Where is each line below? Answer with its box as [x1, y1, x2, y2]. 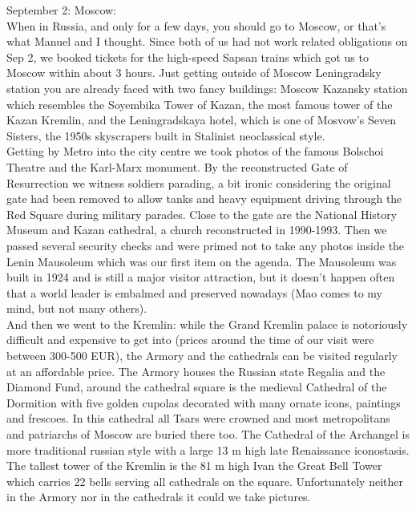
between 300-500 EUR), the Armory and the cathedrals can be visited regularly [6, 347, 398, 364]
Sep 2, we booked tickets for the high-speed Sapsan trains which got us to [6, 48, 369, 65]
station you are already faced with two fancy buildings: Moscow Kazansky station [6, 79, 408, 96]
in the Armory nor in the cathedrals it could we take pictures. [6, 488, 311, 505]
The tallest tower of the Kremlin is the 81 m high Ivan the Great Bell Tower [6, 457, 382, 474]
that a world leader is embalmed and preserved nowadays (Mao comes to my [6, 284, 383, 301]
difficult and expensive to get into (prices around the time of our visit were [6, 331, 374, 348]
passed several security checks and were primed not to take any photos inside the [6, 237, 405, 253]
